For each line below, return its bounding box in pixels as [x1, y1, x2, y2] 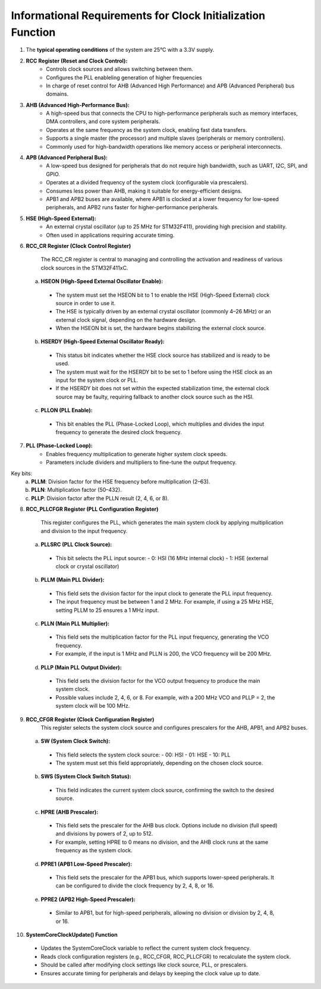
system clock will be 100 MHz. [55, 702, 130, 709]
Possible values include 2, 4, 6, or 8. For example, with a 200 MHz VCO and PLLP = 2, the [55, 693, 275, 701]
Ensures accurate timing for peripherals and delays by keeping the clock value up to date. [40, 969, 261, 977]
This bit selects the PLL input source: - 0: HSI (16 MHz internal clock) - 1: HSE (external [55, 554, 269, 561]
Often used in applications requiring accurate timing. [46, 231, 175, 238]
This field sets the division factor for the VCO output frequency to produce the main [55, 677, 261, 684]
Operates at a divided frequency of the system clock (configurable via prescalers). [46, 179, 248, 186]
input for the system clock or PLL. [55, 376, 139, 384]
